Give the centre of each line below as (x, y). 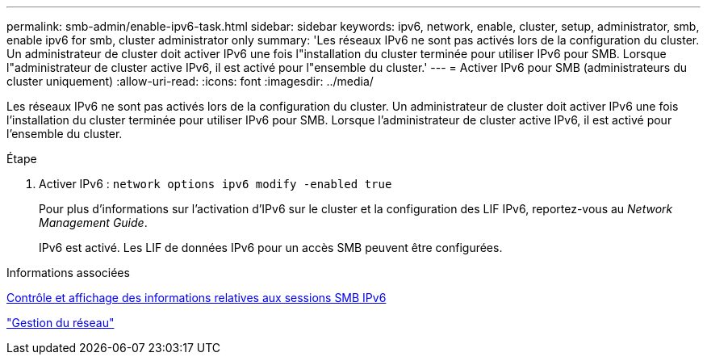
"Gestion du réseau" (61, 323)
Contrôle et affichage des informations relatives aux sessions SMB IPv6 (197, 298)
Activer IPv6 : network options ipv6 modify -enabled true (215, 184)
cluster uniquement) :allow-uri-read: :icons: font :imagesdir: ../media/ (190, 81)
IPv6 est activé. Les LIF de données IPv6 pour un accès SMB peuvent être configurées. (271, 248)
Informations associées (68, 273)
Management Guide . (93, 222)
